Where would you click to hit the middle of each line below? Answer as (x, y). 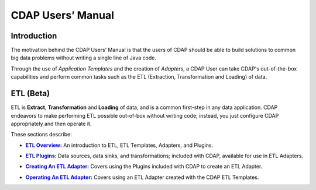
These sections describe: (42, 135)
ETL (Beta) (30, 94)
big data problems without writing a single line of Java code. (84, 58)
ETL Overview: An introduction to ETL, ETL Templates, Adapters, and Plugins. (119, 145)
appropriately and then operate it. (51, 124)
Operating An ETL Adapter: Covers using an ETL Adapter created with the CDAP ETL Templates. (142, 177)
